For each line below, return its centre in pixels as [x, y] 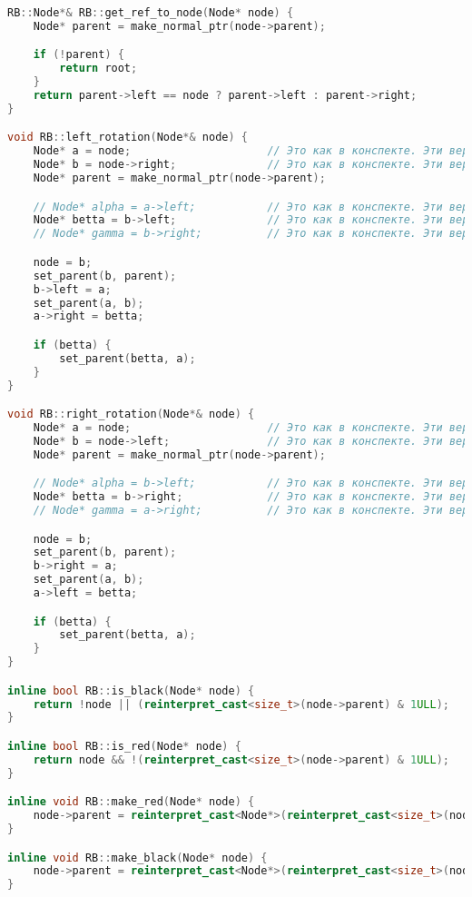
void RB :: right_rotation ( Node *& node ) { [131, 414]
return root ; [98, 69]
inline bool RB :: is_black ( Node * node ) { [131, 690]
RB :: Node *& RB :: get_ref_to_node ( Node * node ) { [151, 13]
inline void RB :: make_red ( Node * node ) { [131, 802]
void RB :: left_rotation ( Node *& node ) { [128, 138]
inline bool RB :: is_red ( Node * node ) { [124, 746]
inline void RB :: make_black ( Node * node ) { [138, 858]
